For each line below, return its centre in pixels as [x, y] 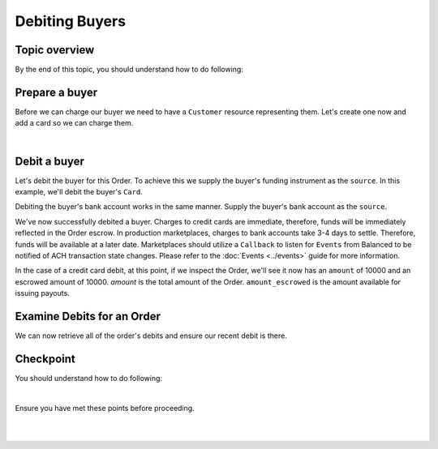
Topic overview [55, 50]
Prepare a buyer [56, 92]
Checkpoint [45, 359]
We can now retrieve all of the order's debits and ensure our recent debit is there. [151, 336]
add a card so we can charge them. [74, 123]
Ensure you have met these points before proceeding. [105, 408]
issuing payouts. [43, 293]
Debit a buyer [50, 161]
